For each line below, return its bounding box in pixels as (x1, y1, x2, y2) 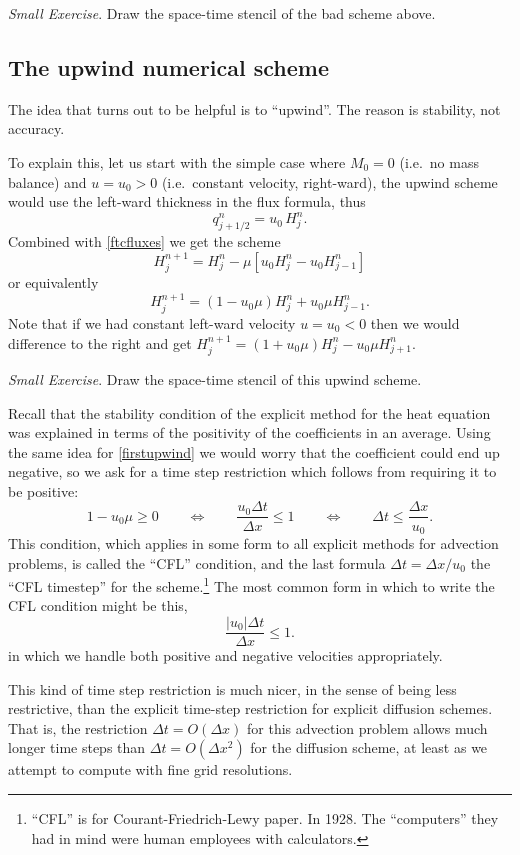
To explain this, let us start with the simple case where (8, 151, 346, 172)
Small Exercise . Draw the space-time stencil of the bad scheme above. (8, 3, 436, 23)
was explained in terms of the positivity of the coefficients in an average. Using (8, 422, 491, 443)
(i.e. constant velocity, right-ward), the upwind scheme (161, 171, 498, 192)
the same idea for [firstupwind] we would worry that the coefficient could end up (8, 441, 500, 462)
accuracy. (8, 118, 65, 139)
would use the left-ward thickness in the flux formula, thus (8, 191, 366, 212)
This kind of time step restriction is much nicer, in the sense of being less (8, 678, 457, 699)
